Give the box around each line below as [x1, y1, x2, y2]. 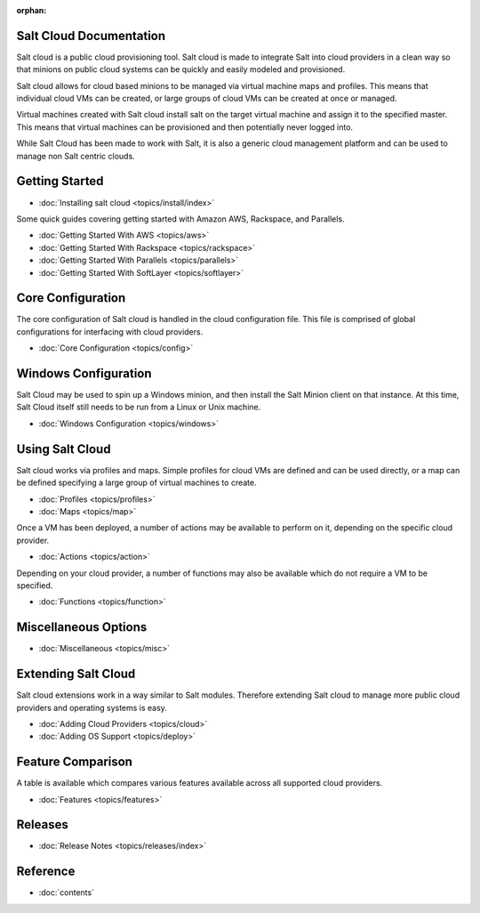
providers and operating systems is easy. [16, 702, 168, 713]
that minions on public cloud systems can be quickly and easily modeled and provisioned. [16, 64, 346, 75]
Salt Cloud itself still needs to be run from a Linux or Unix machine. [16, 401, 261, 413]
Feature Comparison [16, 755, 133, 770]
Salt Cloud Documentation [16, 28, 166, 44]
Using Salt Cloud [16, 441, 111, 456]
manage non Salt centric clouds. [16, 150, 135, 161]
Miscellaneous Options [16, 619, 148, 635]
